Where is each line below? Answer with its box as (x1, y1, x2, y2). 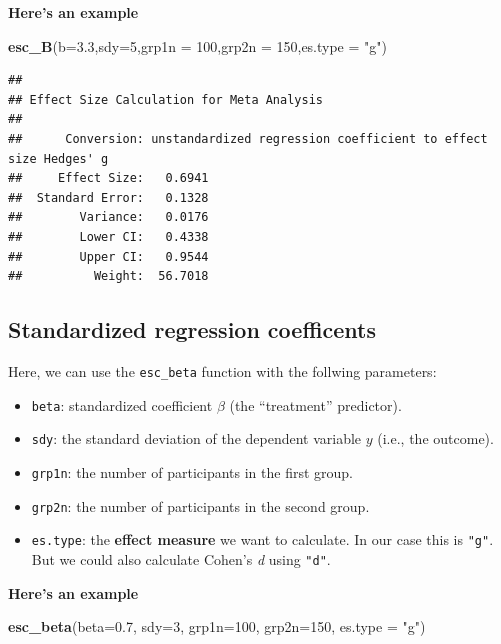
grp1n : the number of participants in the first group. (31, 461, 353, 482)
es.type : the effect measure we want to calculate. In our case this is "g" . (31, 529, 494, 550)
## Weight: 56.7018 (8, 269, 209, 284)
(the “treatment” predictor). (229, 394, 402, 415)
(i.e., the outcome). (377, 428, 494, 449)
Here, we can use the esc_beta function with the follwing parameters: (8, 360, 437, 381)
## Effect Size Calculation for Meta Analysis (8, 92, 323, 107)
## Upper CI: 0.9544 (8, 249, 209, 264)
